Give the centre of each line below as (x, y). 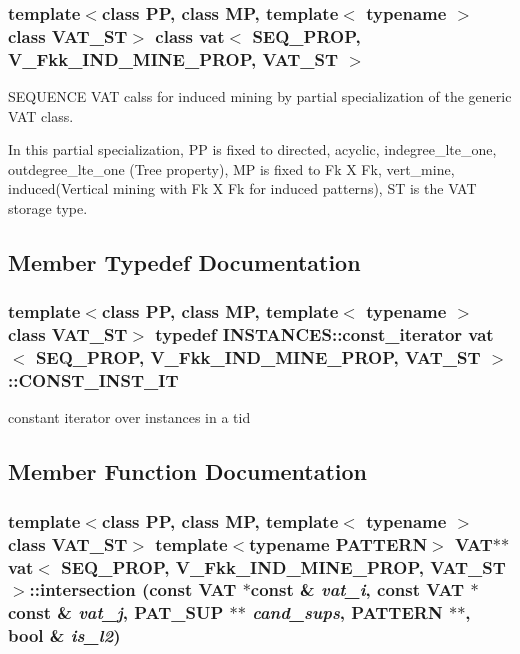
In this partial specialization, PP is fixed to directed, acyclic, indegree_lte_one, (252, 149)
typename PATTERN (338, 543)
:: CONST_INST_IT (93, 380)
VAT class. (41, 115)
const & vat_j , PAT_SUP (116, 612)
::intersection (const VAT (133, 589)
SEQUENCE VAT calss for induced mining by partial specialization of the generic (260, 96)
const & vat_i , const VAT (357, 589)
